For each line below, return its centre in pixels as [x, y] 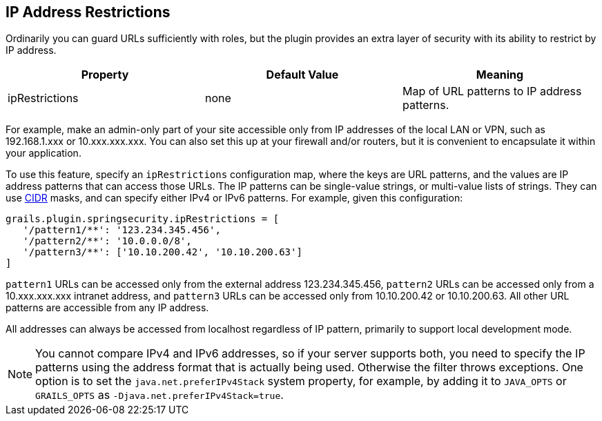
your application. [43, 153]
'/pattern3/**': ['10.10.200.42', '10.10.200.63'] [163, 252]
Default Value [302, 75]
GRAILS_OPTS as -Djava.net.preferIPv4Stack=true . [159, 395]
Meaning [500, 75]
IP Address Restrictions [88, 12]
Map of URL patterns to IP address [492, 91]
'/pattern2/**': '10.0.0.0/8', [107, 241]
